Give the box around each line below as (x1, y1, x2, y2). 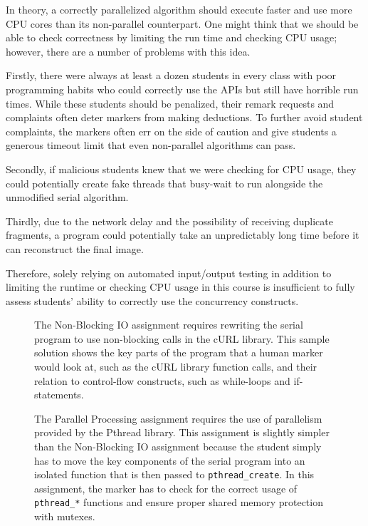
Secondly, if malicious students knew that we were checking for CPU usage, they (6, 161, 357, 176)
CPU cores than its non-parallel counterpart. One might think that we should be (6, 16, 359, 31)
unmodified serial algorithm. (6, 190, 129, 205)
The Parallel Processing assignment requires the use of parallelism (34, 411, 322, 426)
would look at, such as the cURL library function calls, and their (34, 359, 317, 374)
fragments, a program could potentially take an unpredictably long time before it (6, 227, 359, 242)
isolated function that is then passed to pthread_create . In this (34, 467, 315, 482)
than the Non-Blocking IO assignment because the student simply (34, 439, 322, 454)
